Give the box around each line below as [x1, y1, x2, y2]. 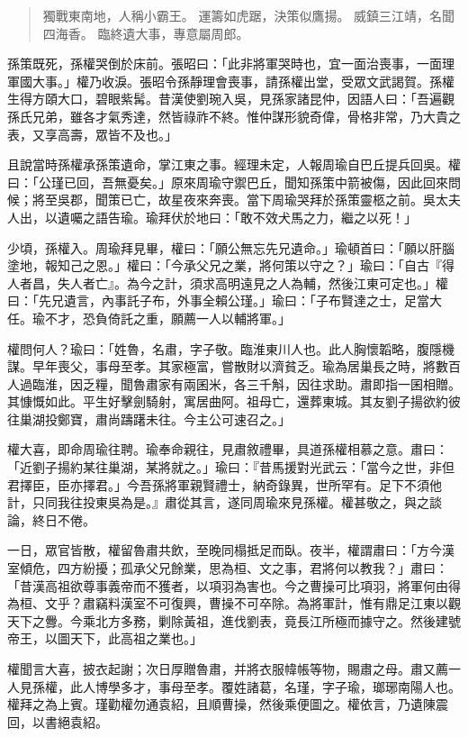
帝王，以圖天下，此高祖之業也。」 [7, 629, 202, 648]
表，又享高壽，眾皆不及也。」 [7, 124, 177, 143]
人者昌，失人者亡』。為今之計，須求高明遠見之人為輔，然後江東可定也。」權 [7, 273, 448, 292]
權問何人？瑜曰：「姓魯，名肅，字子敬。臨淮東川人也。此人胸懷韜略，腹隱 [7, 339, 442, 358]
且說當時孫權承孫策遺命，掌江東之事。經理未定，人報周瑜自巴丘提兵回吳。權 [7, 155, 461, 174]
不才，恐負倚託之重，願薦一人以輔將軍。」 [44, 308, 291, 327]
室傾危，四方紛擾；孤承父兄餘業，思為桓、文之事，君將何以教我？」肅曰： [7, 559, 448, 578]
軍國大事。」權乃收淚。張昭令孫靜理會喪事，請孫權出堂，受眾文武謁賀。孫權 [7, 71, 454, 90]
